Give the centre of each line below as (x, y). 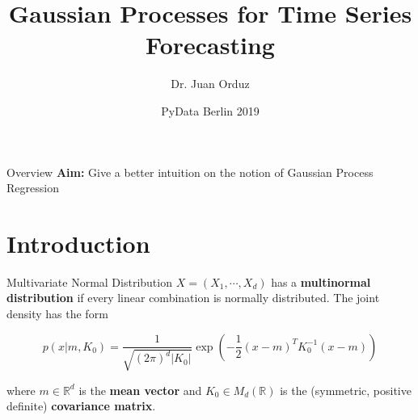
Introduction (78, 243)
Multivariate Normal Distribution (89, 281)
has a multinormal (321, 281)
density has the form (57, 313)
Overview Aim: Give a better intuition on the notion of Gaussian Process (190, 172)
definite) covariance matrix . (81, 406)
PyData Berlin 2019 (210, 110)
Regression (33, 188)
